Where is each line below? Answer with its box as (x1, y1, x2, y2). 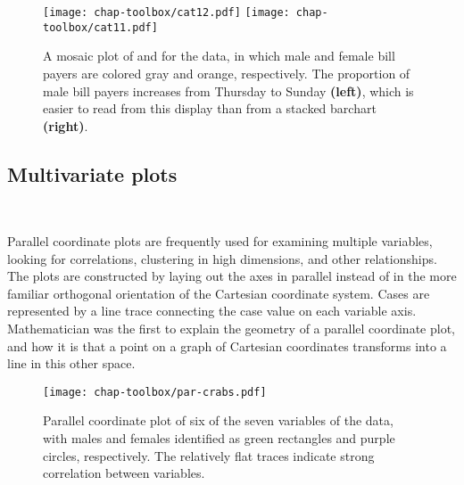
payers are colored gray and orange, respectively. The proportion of (43, 63, 410, 82)
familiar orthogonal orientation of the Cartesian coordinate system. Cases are (7, 284, 430, 302)
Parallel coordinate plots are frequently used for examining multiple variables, (7, 232, 433, 251)
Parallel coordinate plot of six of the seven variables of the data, (43, 411, 394, 430)
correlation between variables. (43, 464, 205, 482)
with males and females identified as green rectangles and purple (43, 429, 395, 448)
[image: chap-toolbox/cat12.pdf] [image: (43, 6, 290, 19)
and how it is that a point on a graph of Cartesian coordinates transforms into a (7, 336, 447, 355)
